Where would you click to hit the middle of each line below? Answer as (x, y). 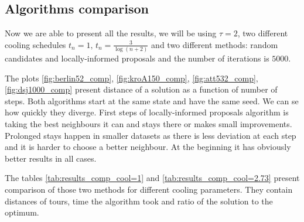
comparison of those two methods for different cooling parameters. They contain (149, 189)
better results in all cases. (51, 158)
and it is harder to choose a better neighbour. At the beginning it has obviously (148, 147)
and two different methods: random (215, 44)
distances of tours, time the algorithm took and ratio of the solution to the (139, 201)
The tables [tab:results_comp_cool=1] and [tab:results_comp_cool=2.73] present (152, 178)
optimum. (22, 212)
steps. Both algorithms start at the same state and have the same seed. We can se (152, 100)
